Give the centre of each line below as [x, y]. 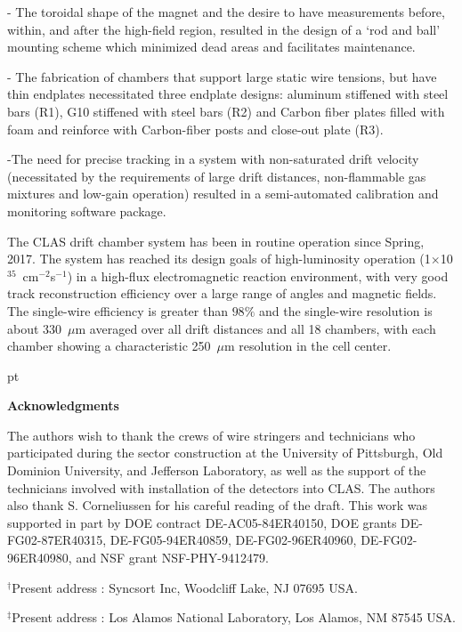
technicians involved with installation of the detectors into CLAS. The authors [221, 487]
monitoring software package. [87, 211]
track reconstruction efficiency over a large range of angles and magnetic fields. [222, 293]
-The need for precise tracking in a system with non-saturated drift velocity [213, 159]
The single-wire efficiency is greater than [118, 310]
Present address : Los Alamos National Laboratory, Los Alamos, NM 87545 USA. [234, 617]
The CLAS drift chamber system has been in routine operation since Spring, [216, 241]
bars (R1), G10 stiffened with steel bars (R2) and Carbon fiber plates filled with [226, 111]
